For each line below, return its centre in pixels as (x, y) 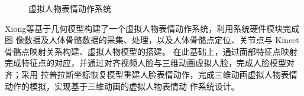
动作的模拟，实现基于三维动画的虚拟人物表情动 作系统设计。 (122, 86)
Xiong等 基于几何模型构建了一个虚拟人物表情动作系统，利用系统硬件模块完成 (152, 28)
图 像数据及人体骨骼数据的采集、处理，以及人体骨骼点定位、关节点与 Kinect (152, 40)
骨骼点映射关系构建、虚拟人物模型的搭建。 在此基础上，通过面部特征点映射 (151, 51)
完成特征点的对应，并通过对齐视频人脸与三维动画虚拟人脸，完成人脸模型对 (150, 63)
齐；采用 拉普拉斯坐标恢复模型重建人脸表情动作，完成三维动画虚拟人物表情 (151, 74)
